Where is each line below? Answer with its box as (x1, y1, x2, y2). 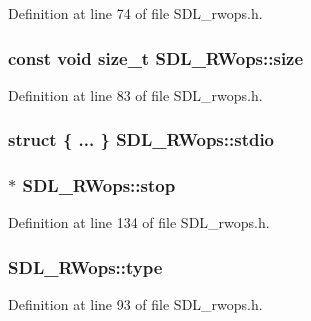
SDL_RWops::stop (22, 173, 176, 198)
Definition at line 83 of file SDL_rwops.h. (8, 84, 263, 105)
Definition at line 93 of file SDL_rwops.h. (8, 294, 263, 315)
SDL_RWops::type (8, 254, 163, 279)
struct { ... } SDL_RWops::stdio (8, 127, 275, 152)
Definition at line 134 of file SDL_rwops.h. (8, 212, 270, 233)
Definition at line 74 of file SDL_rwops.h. (8, 3, 263, 23)
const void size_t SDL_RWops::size (8, 45, 304, 70)
